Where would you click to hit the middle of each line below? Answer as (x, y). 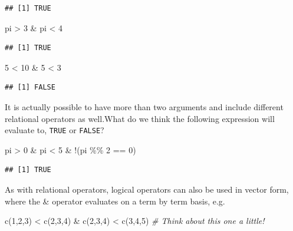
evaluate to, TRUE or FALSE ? (55, 130)
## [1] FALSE (30, 88)
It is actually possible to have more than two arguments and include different (144, 106)
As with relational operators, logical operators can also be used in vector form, (147, 189)
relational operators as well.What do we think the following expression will (140, 118)
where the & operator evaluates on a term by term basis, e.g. (115, 201)
